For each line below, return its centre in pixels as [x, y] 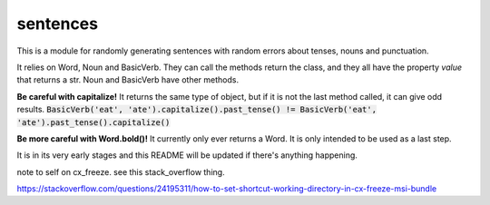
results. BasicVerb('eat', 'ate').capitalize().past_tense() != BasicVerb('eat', [196, 110]
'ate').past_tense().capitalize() [93, 122]
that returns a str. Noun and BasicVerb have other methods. [128, 80]
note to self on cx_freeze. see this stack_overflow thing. [121, 171]
